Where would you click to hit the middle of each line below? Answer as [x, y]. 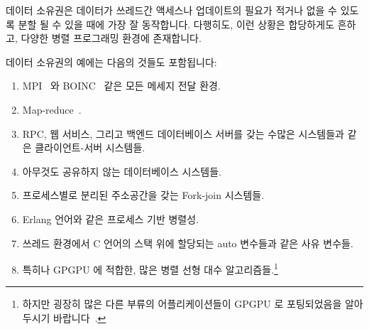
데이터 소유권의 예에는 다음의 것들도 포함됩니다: [111, 61]
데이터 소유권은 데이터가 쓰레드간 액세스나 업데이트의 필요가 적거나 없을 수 [171, 10]
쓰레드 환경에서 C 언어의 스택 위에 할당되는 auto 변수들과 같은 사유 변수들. [188, 243]
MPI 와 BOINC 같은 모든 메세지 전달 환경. [121, 86]
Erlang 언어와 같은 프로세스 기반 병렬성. [111, 219]
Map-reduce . [52, 109]
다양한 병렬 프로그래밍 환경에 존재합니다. [111, 38]
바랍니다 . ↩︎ [80, 317]
